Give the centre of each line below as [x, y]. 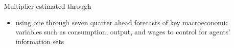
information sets [40, 41]
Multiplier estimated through [47, 6]
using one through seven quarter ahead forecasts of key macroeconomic [122, 22]
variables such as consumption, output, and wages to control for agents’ [123, 32]
